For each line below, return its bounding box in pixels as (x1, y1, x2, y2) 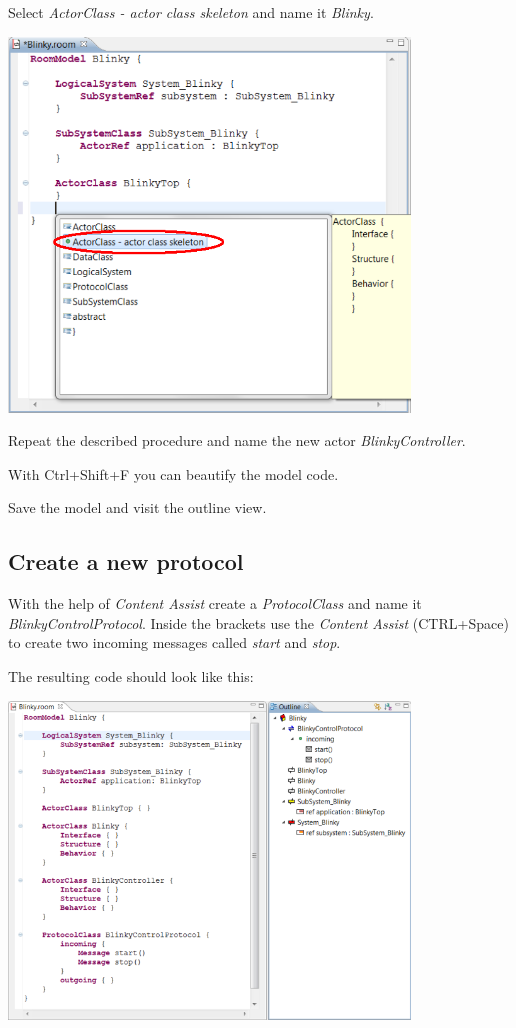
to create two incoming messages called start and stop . (8, 632, 341, 653)
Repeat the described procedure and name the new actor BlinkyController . (8, 430, 466, 451)
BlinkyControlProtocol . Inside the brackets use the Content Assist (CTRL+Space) (8, 612, 509, 633)
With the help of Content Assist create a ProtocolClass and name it (8, 593, 422, 614)
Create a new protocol (8, 546, 244, 577)
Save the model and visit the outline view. (8, 497, 267, 518)
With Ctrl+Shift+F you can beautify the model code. (8, 463, 339, 484)
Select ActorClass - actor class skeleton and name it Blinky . (8, 2, 374, 22)
